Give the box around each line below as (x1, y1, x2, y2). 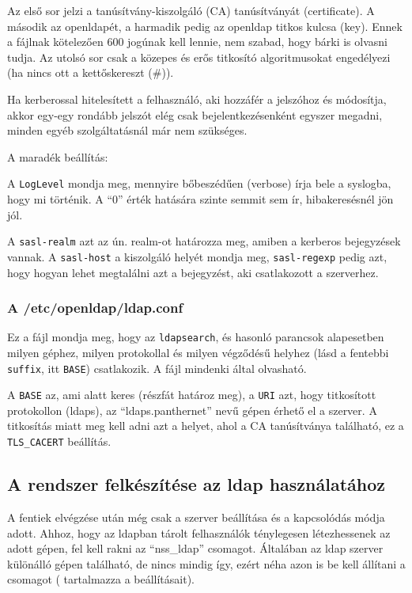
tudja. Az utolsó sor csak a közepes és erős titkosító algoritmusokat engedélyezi (7, 48, 391, 65)
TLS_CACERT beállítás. (7, 433, 112, 450)
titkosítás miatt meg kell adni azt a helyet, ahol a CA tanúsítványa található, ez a (7, 417, 404, 434)
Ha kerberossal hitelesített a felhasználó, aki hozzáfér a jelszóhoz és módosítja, (7, 90, 387, 107)
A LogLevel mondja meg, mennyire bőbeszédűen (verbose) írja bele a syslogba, (7, 175, 391, 192)
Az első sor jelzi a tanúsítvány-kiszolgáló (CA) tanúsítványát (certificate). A (7, 2, 375, 18)
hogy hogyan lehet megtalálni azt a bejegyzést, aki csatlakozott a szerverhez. (7, 264, 379, 280)
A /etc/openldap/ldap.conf (7, 298, 183, 317)
